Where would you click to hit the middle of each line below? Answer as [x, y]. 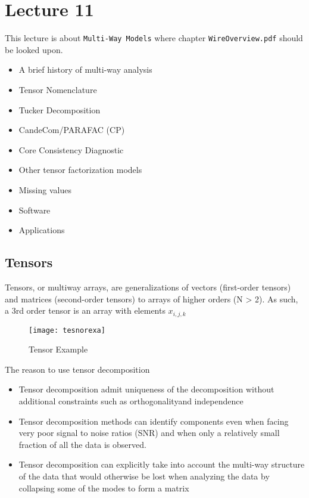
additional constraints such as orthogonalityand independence [131, 401]
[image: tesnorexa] [67, 330]
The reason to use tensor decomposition [77, 369]
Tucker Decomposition [60, 109]
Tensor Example [58, 349]
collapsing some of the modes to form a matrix [104, 488]
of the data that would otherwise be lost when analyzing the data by [144, 476]
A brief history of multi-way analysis [85, 69]
